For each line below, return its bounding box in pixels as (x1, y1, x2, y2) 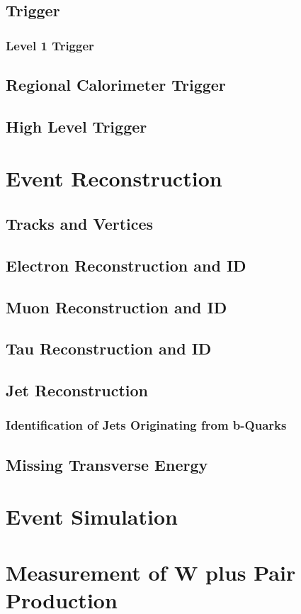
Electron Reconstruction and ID (6, 254, 246, 276)
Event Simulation (6, 502, 178, 531)
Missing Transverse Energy (6, 453, 208, 475)
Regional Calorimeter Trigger (6, 74, 226, 96)
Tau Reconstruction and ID (6, 337, 212, 359)
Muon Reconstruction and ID (6, 296, 227, 318)
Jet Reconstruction (6, 379, 148, 401)
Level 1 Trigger (6, 36, 94, 54)
